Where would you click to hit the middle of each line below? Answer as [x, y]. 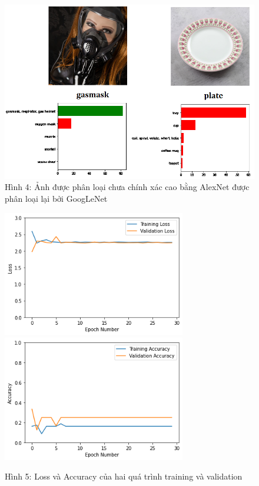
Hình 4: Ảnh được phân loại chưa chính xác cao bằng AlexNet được [127, 187]
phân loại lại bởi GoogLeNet [56, 199]
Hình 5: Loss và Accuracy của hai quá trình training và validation [124, 476]
